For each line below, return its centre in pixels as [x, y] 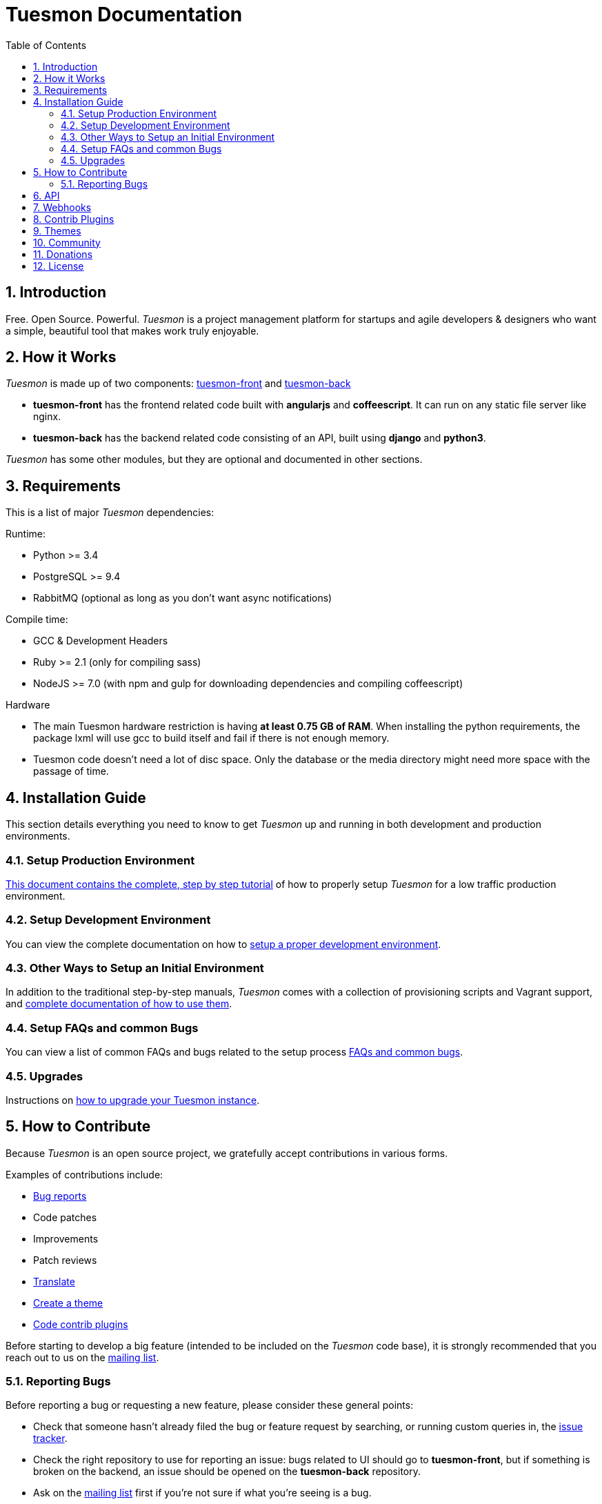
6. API [47, 195]
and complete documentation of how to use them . [119, 1004]
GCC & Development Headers [101, 641]
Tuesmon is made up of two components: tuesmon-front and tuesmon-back [178, 384]
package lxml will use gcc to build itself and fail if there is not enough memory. [211, 738]
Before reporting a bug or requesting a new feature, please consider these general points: [210, 1405]
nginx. [47, 417]
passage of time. [71, 771]
